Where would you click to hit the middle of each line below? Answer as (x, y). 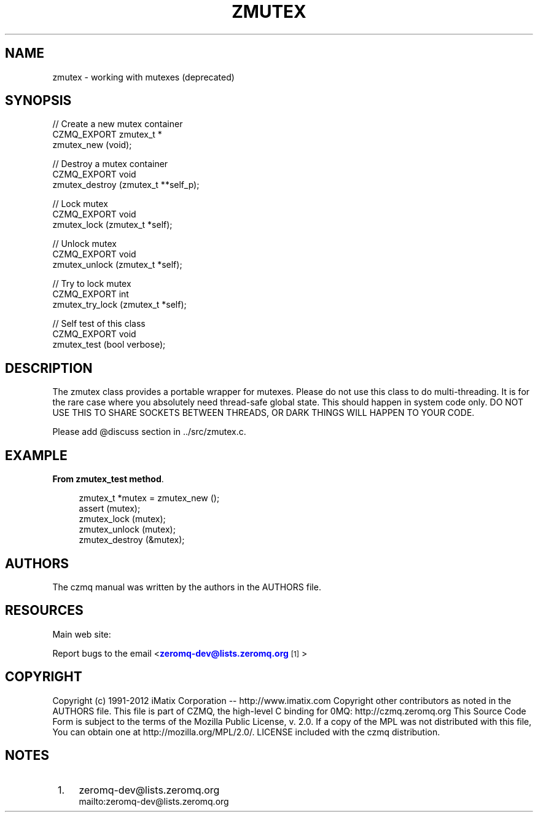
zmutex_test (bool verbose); (109, 345)
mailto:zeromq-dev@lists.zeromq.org (154, 801)
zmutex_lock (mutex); (122, 519)
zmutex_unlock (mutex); (127, 530)
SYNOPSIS (38, 101)
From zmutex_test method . (108, 479)
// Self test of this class (99, 324)
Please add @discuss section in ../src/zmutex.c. (149, 432)
